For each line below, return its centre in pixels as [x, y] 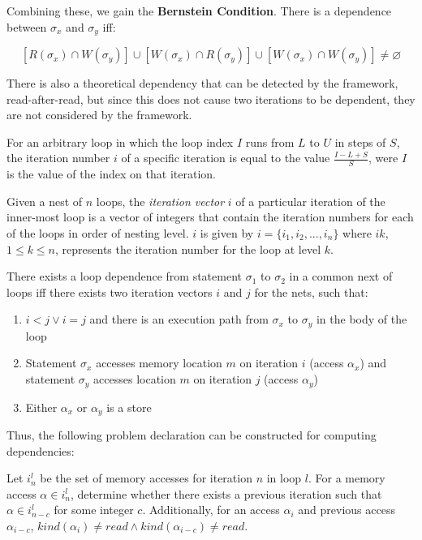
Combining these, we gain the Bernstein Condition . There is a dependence [199, 11]
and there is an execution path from [179, 319]
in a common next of [341, 276]
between [27, 26]
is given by [227, 233]
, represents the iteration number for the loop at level [188, 249]
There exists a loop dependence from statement [124, 276]
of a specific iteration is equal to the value [226, 158]
